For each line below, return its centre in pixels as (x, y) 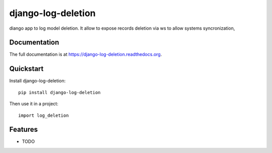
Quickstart (26, 69)
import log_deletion (44, 115)
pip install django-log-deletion (59, 92)
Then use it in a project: (34, 104)
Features (23, 130)
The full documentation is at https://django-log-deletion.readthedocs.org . (86, 54)
